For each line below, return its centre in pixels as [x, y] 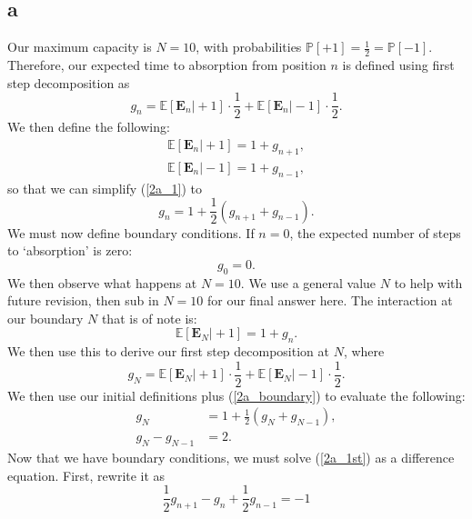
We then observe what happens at [102, 282]
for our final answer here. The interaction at [330, 300]
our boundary [45, 318]
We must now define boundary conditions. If [131, 232]
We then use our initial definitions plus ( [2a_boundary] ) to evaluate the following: [236, 395]
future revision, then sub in [83, 300]
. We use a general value [308, 282]
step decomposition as [69, 82]
